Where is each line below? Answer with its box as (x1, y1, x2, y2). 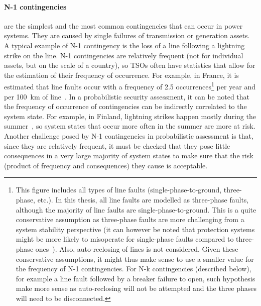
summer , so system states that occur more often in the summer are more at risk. (4, 121, 255, 131)
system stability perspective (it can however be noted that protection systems (16, 224, 255, 234)
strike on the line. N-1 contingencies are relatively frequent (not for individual (4, 50, 243, 60)
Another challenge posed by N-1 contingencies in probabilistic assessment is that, (4, 130, 253, 141)
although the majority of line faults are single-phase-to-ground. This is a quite (16, 204, 256, 215)
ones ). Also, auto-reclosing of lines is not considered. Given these (35, 243, 238, 254)
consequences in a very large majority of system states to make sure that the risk (4, 150, 253, 161)
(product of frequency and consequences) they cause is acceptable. (4, 160, 208, 170)
